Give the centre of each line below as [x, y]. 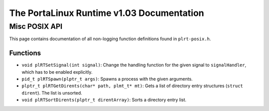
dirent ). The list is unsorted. [52, 93]
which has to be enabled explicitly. [57, 72]
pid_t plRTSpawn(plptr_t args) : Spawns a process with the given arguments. [107, 79]
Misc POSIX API [36, 26]
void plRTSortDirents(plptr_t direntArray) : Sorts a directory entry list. [104, 100]
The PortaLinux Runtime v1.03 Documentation [107, 13]
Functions [25, 53]
